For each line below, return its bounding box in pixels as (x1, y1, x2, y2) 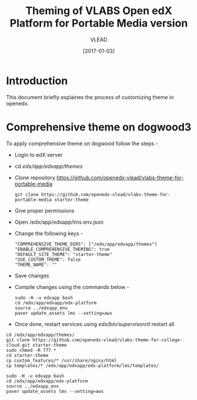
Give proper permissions (14, 207, 75, 214)
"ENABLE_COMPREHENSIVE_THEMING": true (14, 246, 110, 252)
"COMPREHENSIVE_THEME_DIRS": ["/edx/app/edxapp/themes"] (14, 241, 158, 247)
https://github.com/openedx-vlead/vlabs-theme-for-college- (32, 337, 183, 343)
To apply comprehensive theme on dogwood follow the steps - (6, 140, 158, 147)
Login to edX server (14, 151, 63, 158)
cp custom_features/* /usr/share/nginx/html (6, 357, 117, 364)
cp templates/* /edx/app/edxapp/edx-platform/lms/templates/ (6, 362, 159, 368)
